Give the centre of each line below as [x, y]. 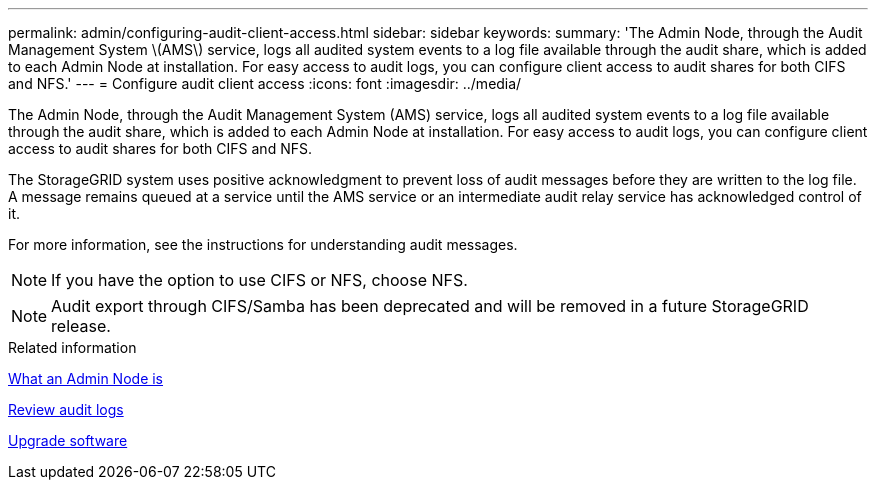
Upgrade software [68, 440]
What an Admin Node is [86, 378]
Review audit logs [66, 409]
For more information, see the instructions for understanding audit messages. [263, 244]
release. [81, 326]
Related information [72, 347]
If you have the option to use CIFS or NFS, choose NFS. [259, 280]
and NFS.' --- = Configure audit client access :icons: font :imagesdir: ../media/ [265, 83]
